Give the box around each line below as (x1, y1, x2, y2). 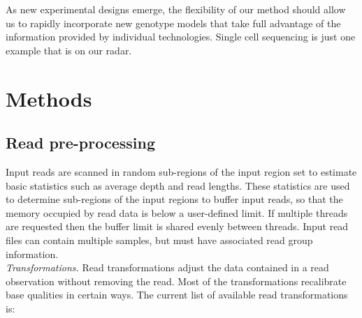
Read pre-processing (6, 132, 156, 153)
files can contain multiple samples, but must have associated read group (6, 232, 313, 247)
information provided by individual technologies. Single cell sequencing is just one (6, 29, 356, 44)
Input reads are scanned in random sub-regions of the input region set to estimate (6, 164, 357, 179)
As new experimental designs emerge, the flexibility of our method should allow (6, 2, 346, 16)
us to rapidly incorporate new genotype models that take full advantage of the (6, 15, 341, 30)
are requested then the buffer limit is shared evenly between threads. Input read (6, 219, 349, 234)
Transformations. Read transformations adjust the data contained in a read (6, 260, 329, 275)
